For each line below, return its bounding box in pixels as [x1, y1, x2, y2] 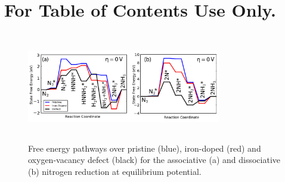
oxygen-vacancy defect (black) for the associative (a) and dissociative [28, 153, 281, 166]
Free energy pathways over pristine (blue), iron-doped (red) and [28, 142, 261, 154]
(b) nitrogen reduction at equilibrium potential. [28, 165, 202, 177]
